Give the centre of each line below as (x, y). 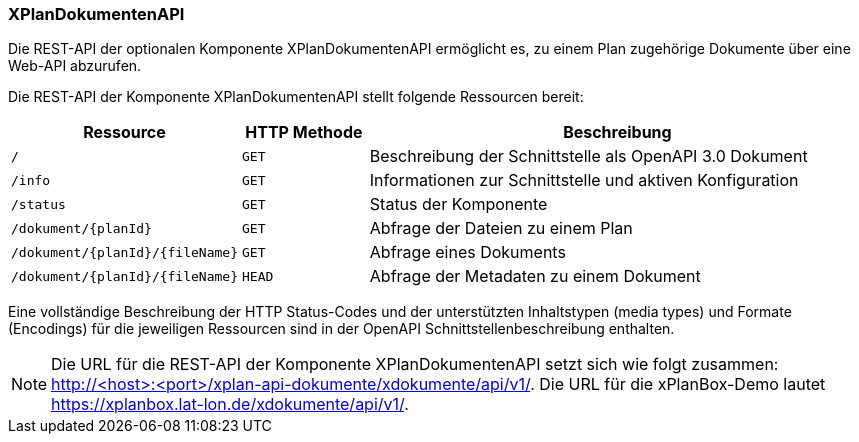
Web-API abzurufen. (75, 66)
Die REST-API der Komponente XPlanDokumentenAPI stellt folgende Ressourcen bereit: (296, 97)
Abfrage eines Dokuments (467, 252)
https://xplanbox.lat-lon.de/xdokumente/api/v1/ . (230, 404)
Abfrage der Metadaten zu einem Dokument (535, 276)
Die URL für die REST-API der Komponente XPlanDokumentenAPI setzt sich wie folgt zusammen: (415, 364)
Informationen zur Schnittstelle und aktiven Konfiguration (584, 180)
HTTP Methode (304, 132)
